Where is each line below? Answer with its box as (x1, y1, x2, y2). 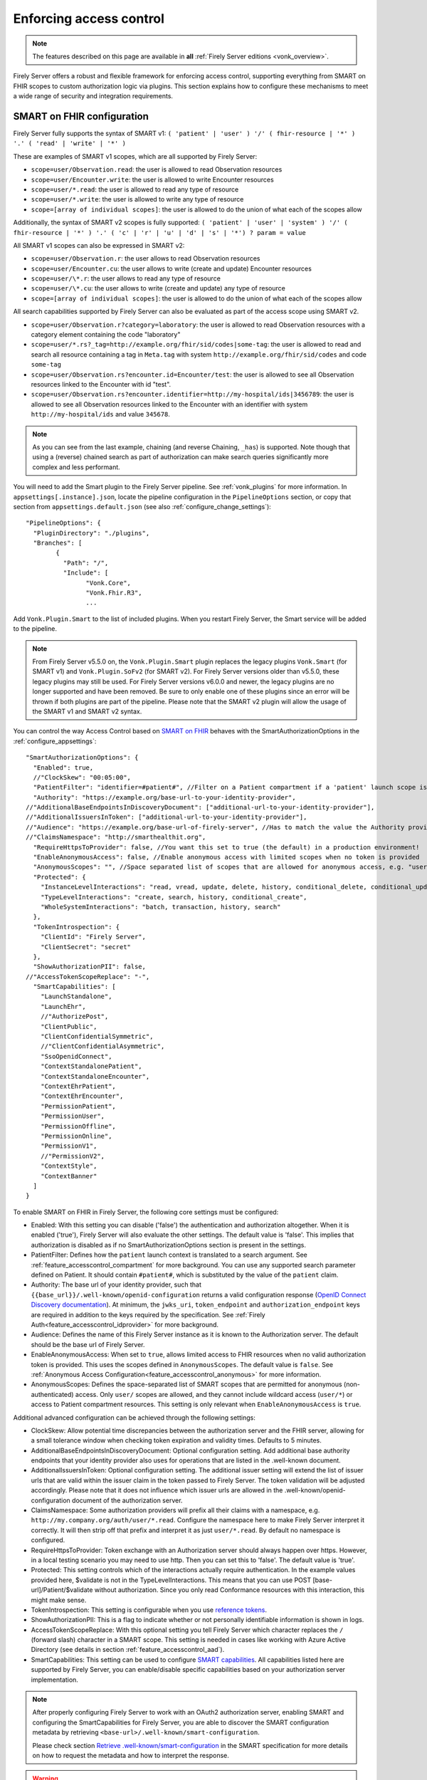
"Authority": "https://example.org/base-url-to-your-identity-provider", (33, 793, 296, 801)
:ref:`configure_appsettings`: (13, 737, 97, 745)
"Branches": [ (33, 539, 83, 548)
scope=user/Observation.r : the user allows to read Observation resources (31, 254, 260, 263)
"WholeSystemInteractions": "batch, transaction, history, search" (40, 903, 281, 911)
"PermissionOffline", (40, 1122, 117, 1130)
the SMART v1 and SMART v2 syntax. (32, 707, 142, 716)
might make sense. (31, 1596, 87, 1604)
